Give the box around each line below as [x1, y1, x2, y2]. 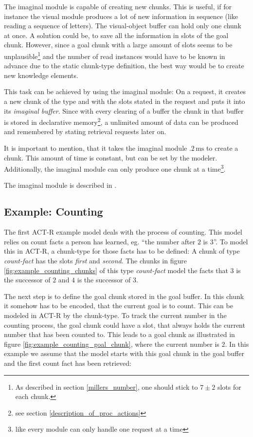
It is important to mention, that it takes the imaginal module [4, 143, 187, 153]
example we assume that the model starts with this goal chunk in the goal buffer [4, 348, 244, 358]
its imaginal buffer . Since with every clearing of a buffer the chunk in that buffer [4, 105, 244, 116]
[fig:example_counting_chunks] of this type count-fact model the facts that [4, 265, 228, 275]
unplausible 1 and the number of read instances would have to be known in [4, 49, 225, 61]
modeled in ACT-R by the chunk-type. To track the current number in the [4, 310, 227, 320]
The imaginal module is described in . [4, 180, 117, 190]
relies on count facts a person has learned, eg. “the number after [4, 236, 196, 246]
